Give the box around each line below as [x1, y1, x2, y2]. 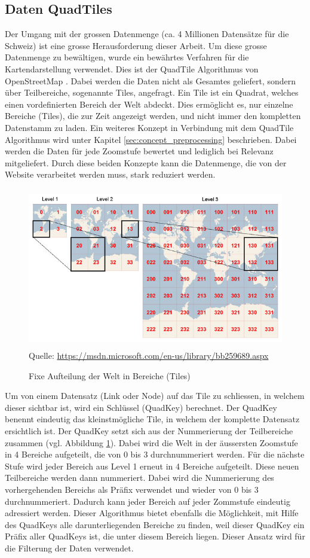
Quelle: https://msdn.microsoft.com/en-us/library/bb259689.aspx [29, 349, 269, 362]
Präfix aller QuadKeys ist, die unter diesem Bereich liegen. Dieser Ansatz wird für [5, 530, 305, 542]
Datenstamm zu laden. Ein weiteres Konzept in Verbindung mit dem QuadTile [5, 121, 294, 133]
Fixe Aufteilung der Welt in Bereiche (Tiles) [29, 369, 191, 382]
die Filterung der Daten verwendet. [5, 541, 134, 554]
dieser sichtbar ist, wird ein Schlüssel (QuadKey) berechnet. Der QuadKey [5, 401, 277, 413]
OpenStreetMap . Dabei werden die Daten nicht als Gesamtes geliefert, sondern [5, 74, 296, 87]
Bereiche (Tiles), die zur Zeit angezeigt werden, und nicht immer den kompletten [5, 109, 301, 122]
